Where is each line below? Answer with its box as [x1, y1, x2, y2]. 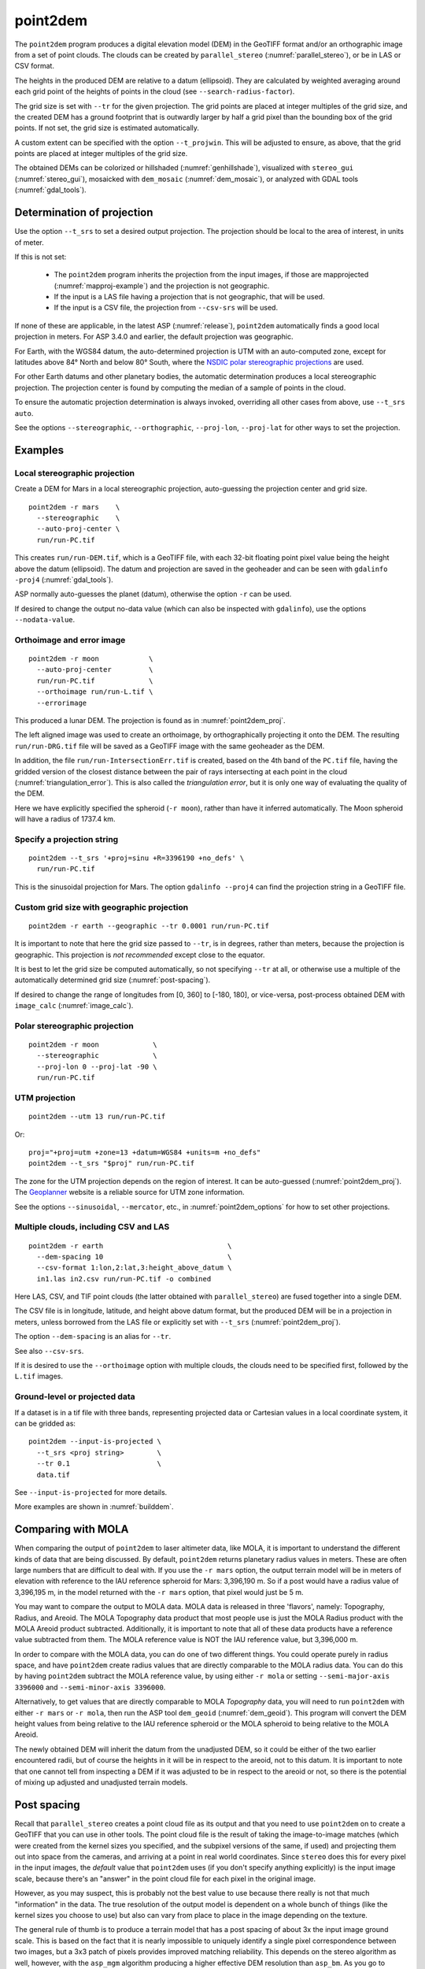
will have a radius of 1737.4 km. [14, 814, 116, 824]
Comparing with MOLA [14, 1522, 129, 1536]
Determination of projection [14, 206, 153, 220]
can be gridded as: [14, 1418, 76, 1428]
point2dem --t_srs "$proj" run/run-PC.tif [28, 1159, 195, 1168]
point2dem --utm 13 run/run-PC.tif [28, 1112, 166, 1122]
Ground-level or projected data [14, 1391, 135, 1402]
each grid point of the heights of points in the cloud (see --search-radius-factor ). [14, 87, 295, 96]
